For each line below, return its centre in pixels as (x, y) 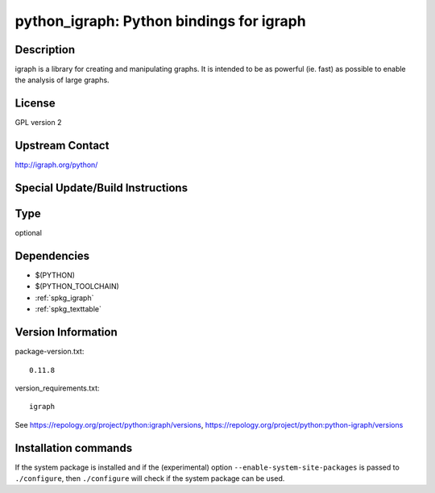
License (35, 104)
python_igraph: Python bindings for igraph (160, 21)
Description (45, 50)
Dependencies (52, 256)
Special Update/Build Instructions (101, 188)
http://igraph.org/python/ (56, 165)
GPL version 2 (38, 123)
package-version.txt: (50, 352)
